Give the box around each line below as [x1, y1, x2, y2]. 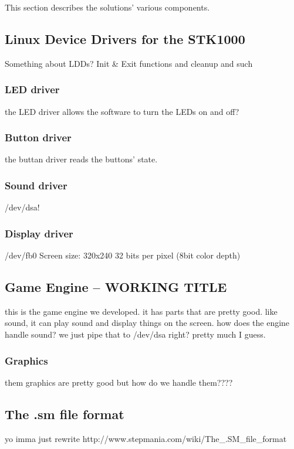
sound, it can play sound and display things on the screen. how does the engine [5, 317, 290, 329]
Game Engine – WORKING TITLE [5, 278, 227, 296]
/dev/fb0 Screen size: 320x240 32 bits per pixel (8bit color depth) [5, 249, 241, 261]
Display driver [5, 226, 73, 240]
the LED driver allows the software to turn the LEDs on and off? [5, 105, 239, 117]
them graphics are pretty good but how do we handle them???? [5, 376, 233, 388]
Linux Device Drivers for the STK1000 [5, 29, 245, 47]
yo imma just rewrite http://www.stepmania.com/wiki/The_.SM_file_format [5, 432, 287, 444]
